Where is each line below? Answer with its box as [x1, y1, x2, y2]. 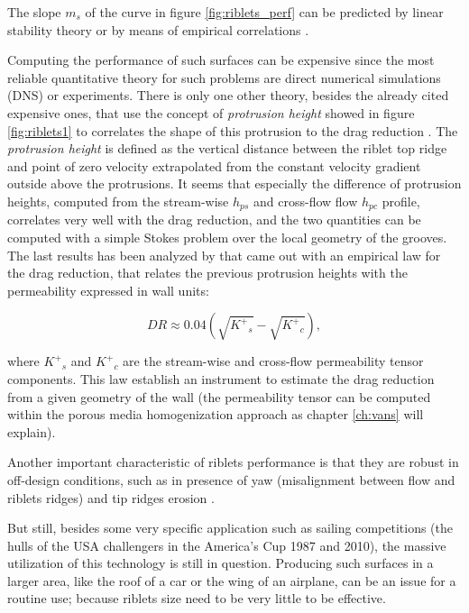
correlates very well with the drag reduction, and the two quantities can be [7, 210, 421, 229]
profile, [382, 191, 420, 210]
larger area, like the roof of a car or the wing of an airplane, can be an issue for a [7, 571, 456, 590]
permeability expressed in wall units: [7, 280, 209, 299]
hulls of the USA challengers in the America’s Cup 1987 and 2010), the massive [7, 535, 446, 554]
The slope [7, 3, 61, 21]
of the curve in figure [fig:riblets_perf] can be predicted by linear [85, 3, 444, 21]
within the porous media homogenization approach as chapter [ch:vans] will [7, 405, 424, 424]
